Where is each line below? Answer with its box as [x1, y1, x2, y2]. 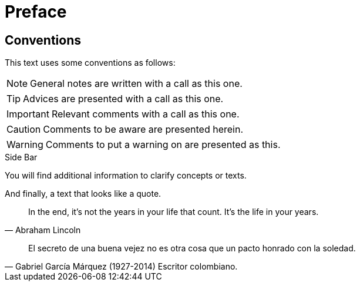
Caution [6, 123, 41, 136]
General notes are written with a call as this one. [30, 78, 243, 90]
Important [6, 108, 49, 120]
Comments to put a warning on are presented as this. [45, 139, 281, 151]
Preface [5, 2, 67, 22]
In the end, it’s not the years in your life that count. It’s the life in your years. [28, 207, 319, 217]
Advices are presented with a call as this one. [23, 93, 224, 105]
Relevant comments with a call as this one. [51, 108, 240, 120]
